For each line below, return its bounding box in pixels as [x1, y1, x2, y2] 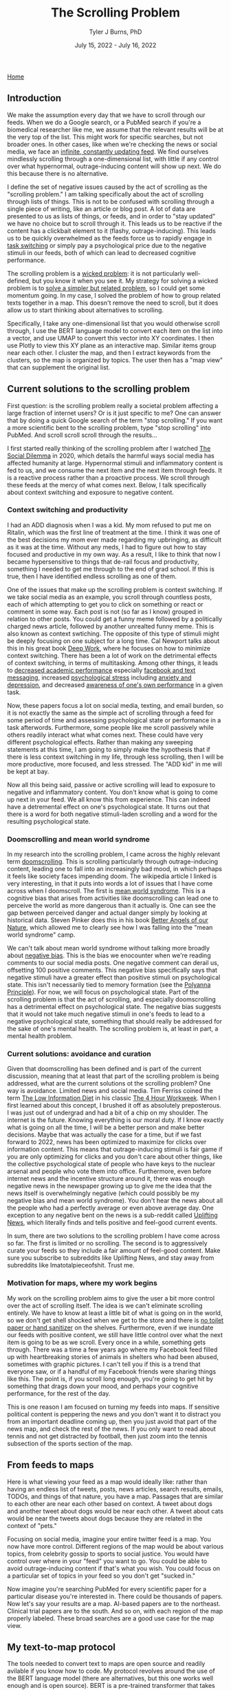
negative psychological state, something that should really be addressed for [7, 1017, 222, 1026]
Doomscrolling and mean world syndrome [7, 834, 150, 844]
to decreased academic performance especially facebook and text [7, 666, 196, 674]
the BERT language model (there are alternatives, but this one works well [7, 1674, 214, 1682]
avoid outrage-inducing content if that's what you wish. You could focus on [7, 1564, 221, 1572]
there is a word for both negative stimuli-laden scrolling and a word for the [7, 810, 218, 818]
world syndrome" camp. [7, 930, 76, 939]
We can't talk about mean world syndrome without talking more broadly [7, 944, 210, 953]
